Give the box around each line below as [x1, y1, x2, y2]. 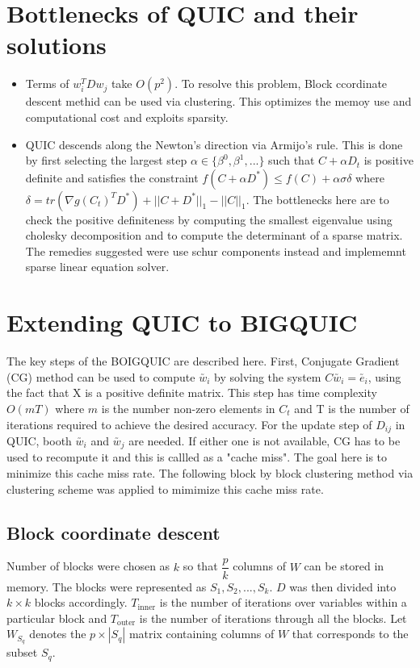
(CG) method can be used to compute [6, 368, 195, 385]
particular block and [6, 609, 107, 626]
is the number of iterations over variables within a [159, 594, 407, 611]
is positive [363, 152, 414, 169]
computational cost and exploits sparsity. [25, 108, 229, 125]
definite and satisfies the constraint [25, 169, 199, 186]
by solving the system [214, 368, 321, 385]
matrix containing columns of [128, 625, 275, 642]
